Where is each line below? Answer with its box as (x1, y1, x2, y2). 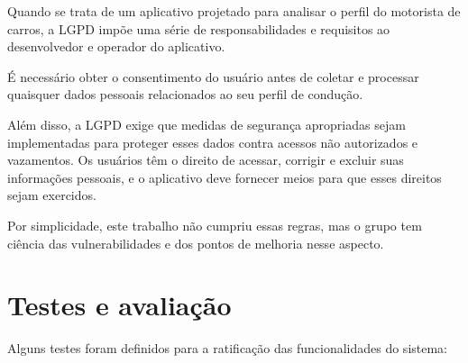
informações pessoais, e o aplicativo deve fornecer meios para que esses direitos (7, 168, 442, 186)
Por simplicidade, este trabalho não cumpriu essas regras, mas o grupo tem (7, 215, 422, 234)
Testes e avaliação (7, 286, 232, 323)
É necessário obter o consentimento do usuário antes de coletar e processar (7, 67, 419, 86)
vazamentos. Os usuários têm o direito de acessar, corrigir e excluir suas (7, 150, 404, 169)
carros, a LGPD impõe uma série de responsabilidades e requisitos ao (7, 19, 390, 38)
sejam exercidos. (7, 186, 96, 204)
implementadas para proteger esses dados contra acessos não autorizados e (7, 132, 418, 151)
